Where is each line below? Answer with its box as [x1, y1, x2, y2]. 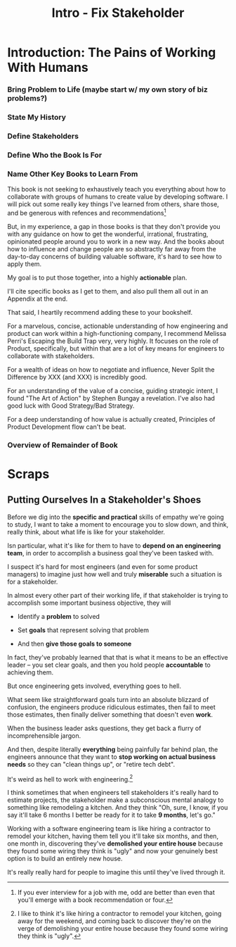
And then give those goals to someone [17, 639, 132, 648]
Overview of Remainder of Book [7, 440, 118, 450]
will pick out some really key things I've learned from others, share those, [7, 200, 219, 208]
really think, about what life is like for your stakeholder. [7, 527, 165, 536]
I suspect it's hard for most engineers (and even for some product [7, 562, 198, 571]
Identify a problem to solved [17, 612, 100, 620]
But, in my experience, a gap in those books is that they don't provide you [7, 222, 221, 230]
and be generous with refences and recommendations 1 [7, 208, 166, 217]
